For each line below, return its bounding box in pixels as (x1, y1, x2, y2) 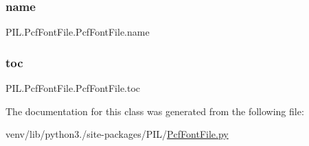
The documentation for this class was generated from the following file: (5, 104, 304, 118)
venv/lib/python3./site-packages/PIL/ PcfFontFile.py (5, 127, 229, 141)
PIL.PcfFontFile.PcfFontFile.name (5, 25, 150, 39)
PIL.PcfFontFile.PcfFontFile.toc (5, 81, 141, 95)
